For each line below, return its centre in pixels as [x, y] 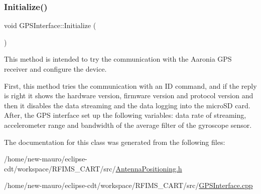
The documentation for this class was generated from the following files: [115, 142]
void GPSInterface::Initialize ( [50, 25]
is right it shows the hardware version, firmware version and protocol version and [129, 95]
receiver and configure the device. [55, 69]
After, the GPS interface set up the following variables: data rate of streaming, [125, 115]
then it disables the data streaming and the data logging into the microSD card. [127, 105]
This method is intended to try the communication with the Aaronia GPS [118, 59]
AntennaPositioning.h [149, 168]
